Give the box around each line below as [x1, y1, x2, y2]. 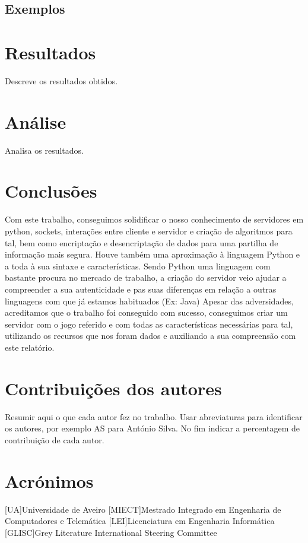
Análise [5, 109, 66, 134]
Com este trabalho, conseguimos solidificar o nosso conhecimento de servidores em [5, 213, 304, 226]
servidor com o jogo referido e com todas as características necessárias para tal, [5, 317, 293, 330]
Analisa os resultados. [5, 144, 84, 156]
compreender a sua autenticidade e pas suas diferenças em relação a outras [5, 282, 277, 295]
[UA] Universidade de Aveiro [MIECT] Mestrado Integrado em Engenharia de [5, 503, 281, 515]
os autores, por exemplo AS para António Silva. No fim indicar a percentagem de [5, 422, 300, 434]
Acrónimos [5, 468, 94, 493]
